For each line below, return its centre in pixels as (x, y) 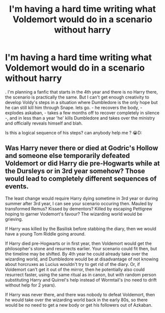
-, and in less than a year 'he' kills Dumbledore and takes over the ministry (80, 118)
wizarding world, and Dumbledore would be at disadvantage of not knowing (82, 259)
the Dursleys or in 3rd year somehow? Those (75, 171)
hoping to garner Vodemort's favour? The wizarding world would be (74, 214)
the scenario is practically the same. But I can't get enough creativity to (77, 97)
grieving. (14, 219)
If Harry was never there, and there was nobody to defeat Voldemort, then (80, 294)
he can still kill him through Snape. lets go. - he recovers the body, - (74, 107)
